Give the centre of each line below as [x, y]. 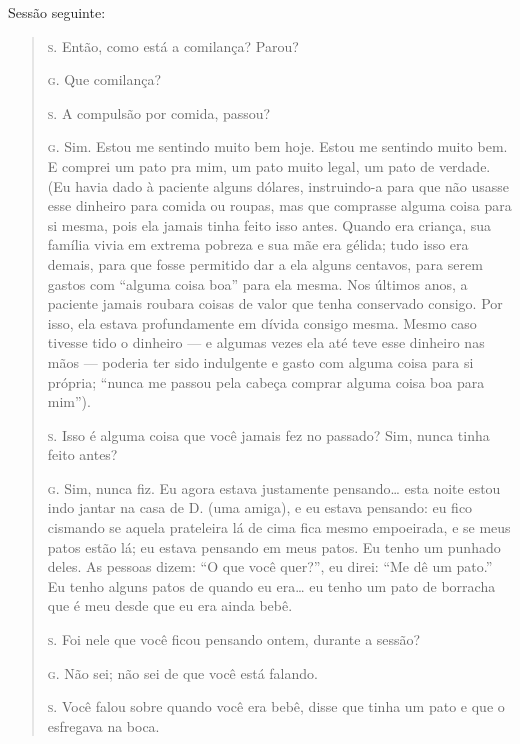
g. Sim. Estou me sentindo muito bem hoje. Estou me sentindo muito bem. [277, 146]
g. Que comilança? [104, 79]
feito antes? [82, 454]
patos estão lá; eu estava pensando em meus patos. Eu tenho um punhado [274, 546]
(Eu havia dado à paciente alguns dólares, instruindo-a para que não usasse [278, 185]
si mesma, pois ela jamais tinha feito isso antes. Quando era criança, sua [269, 224]
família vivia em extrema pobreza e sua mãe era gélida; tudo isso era [258, 244]
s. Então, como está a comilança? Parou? [173, 45]
